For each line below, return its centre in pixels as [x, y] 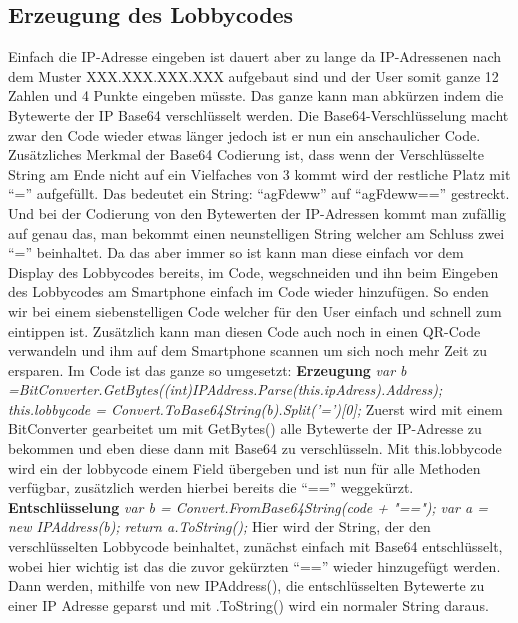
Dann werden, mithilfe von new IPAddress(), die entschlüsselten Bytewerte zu [246, 585]
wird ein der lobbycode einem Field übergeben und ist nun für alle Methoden [244, 467]
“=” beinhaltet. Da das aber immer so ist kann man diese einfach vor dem [236, 252]
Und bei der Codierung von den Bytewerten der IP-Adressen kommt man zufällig [257, 212]
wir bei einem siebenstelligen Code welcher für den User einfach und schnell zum [255, 310]
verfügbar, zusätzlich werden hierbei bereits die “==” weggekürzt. [211, 487]
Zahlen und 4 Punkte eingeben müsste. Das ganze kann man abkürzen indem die [256, 95]
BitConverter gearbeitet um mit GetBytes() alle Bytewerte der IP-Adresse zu [245, 428]
